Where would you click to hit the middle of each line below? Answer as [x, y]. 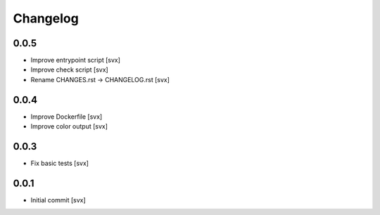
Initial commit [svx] [58, 200]
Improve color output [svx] [69, 126]
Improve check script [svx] [69, 70]
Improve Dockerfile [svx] [66, 117]
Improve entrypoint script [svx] [76, 60]
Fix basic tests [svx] [60, 163]
